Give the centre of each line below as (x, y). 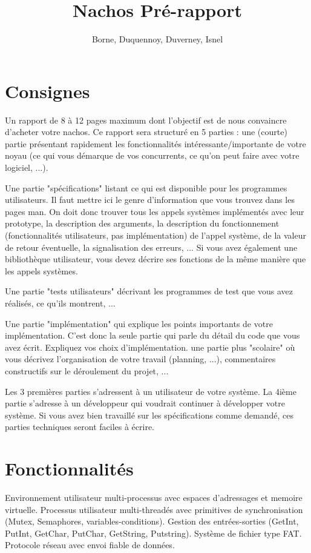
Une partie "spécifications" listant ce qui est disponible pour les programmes (146, 187)
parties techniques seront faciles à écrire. (80, 427)
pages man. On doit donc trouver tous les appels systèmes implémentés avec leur (155, 211)
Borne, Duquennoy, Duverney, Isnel (157, 39)
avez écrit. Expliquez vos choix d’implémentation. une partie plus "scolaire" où (150, 347)
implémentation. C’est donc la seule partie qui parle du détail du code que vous (152, 335)
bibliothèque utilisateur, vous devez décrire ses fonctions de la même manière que (155, 259)
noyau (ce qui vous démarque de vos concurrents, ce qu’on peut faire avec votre (152, 155)
